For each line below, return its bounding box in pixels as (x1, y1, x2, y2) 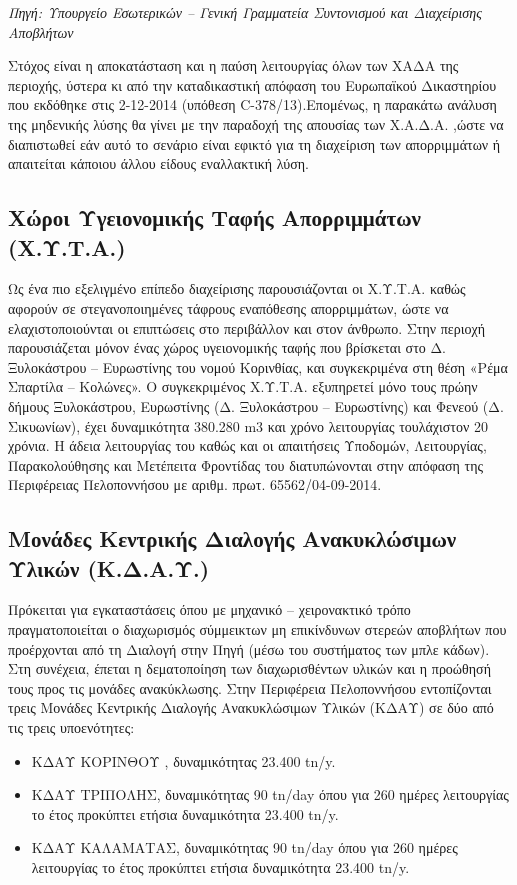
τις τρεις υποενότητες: (8, 717, 135, 738)
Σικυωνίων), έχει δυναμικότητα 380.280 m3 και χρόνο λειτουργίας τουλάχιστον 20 (8, 415, 488, 436)
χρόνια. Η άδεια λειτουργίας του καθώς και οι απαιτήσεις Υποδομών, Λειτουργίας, (8, 435, 487, 456)
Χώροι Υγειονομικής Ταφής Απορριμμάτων (8, 202, 421, 233)
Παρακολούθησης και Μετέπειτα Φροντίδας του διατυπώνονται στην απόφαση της (8, 454, 484, 475)
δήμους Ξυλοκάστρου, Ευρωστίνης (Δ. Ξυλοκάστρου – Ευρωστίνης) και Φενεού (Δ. (8, 395, 504, 416)
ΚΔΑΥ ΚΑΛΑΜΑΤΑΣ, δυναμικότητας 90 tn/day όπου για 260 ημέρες (31, 837, 458, 858)
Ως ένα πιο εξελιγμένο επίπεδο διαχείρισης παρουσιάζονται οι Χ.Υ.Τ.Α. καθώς (8, 278, 466, 299)
